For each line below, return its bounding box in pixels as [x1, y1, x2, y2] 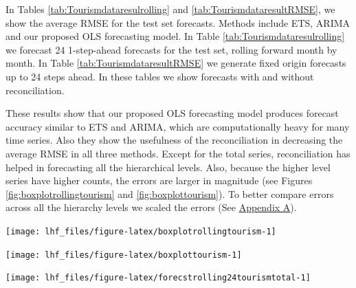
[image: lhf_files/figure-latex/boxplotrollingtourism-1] [5, 226, 276, 236]
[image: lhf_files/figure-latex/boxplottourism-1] [5, 250, 242, 260]
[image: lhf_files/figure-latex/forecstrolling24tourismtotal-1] [5, 273, 311, 283]
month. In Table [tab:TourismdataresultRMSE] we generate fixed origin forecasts [5, 56, 346, 70]
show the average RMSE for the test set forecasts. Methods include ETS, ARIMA [5, 15, 351, 30]
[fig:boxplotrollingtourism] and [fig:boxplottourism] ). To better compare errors [5, 186, 334, 201]
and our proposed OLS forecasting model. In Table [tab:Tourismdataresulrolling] [5, 29, 345, 43]
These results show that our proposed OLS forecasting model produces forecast [5, 106, 339, 120]
